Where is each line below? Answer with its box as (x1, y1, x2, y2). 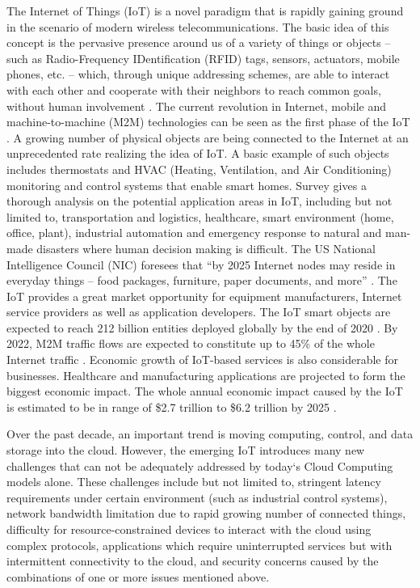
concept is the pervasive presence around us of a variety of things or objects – (6, 34, 391, 51)
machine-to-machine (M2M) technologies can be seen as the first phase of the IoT (6, 113, 410, 130)
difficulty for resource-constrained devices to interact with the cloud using (6, 521, 372, 537)
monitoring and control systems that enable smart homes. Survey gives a (6, 176, 367, 193)
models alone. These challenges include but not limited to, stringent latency (6, 473, 381, 490)
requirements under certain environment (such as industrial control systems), (6, 489, 388, 506)
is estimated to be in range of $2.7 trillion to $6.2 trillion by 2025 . (6, 398, 337, 415)
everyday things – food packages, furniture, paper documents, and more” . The (6, 272, 397, 289)
